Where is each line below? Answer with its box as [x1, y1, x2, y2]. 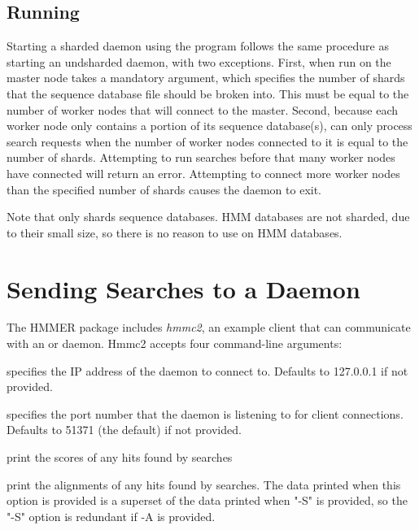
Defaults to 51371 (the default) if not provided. [7, 421, 242, 438]
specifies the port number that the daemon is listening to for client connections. [7, 405, 404, 422]
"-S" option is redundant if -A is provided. [7, 507, 216, 524]
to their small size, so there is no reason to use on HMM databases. [7, 224, 343, 241]
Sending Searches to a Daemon [7, 272, 360, 305]
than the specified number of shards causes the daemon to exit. [7, 180, 322, 198]
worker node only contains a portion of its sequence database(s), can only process [7, 117, 412, 134]
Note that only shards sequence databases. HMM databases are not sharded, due [7, 208, 410, 225]
